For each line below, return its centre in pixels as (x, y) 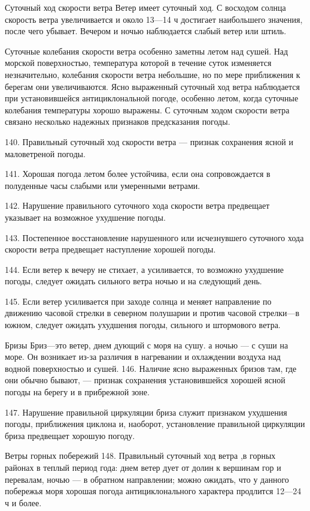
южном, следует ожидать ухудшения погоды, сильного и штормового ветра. (143, 325)
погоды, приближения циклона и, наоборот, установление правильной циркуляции (155, 424)
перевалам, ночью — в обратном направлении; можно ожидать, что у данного (147, 479)
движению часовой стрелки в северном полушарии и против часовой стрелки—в (152, 313)
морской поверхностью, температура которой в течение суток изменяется (138, 63)
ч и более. (23, 502)
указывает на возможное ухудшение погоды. (85, 217)
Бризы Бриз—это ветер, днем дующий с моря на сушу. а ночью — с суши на (147, 345)
